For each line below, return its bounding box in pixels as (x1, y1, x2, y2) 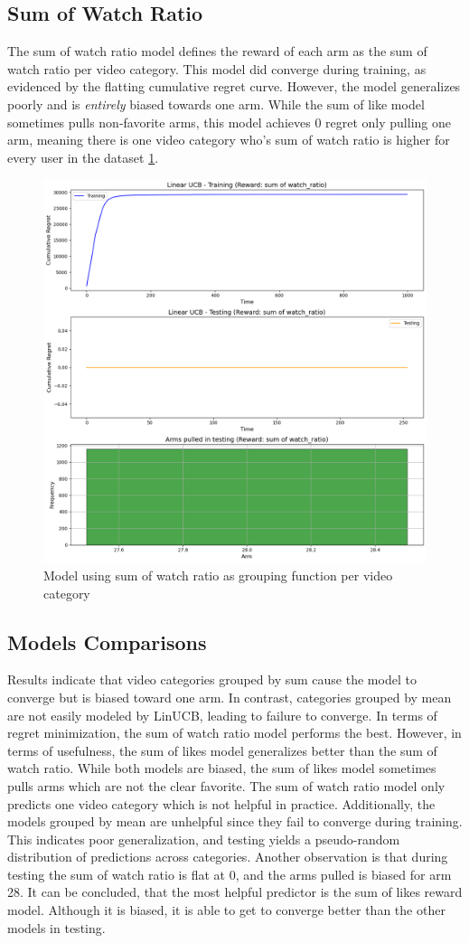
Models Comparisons (7, 627, 207, 655)
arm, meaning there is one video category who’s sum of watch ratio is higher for (7, 130, 450, 149)
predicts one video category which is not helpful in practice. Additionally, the (7, 794, 436, 813)
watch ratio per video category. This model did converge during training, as (7, 59, 427, 78)
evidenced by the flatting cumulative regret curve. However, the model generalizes (7, 77, 461, 96)
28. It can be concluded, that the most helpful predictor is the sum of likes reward (7, 882, 463, 901)
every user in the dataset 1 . (7, 147, 159, 166)
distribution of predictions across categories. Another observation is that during (7, 847, 448, 866)
